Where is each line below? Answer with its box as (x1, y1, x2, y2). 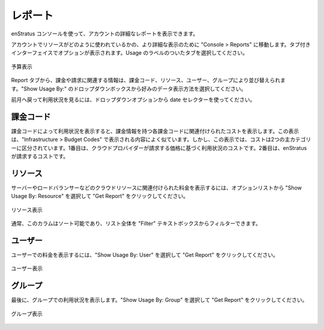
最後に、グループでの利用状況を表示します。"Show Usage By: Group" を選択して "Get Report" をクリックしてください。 (11, 296, 308, 304)
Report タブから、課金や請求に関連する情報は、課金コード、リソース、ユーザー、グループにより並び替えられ (11, 77, 281, 84)
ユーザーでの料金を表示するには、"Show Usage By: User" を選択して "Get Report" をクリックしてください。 (11, 251, 279, 258)
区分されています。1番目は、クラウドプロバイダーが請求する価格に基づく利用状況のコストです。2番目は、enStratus (21, 144, 307, 151)
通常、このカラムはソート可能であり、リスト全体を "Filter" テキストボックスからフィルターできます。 (11, 220, 261, 227)
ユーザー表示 (11, 265, 43, 272)
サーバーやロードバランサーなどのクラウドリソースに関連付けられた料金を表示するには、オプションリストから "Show (11, 184, 302, 191)
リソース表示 (11, 206, 43, 213)
